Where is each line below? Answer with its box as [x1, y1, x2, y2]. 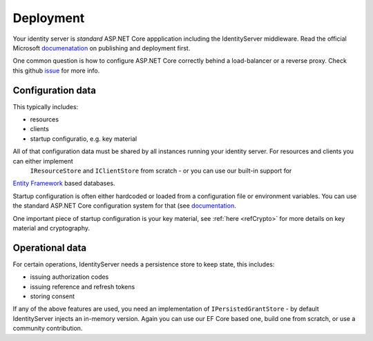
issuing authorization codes [30, 273, 109, 281]
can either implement [12, 157, 74, 165]
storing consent [30, 292, 75, 300]
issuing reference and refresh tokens [30, 282, 135, 291]
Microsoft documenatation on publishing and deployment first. [12, 43, 191, 52]
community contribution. [12, 324, 83, 333]
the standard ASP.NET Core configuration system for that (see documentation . [12, 202, 236, 210]
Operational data [12, 242, 86, 253]
